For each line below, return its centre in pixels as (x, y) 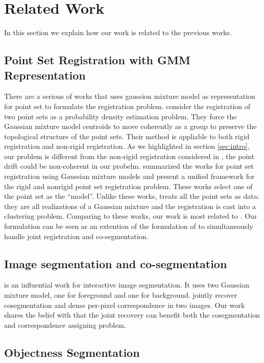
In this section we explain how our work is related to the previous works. (118, 32)
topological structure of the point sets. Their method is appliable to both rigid (127, 136)
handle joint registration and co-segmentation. (76, 236)
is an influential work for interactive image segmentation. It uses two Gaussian (127, 285)
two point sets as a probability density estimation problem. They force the (121, 116)
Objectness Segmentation (72, 352)
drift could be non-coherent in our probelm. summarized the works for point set (129, 166)
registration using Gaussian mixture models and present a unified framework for (129, 176)
